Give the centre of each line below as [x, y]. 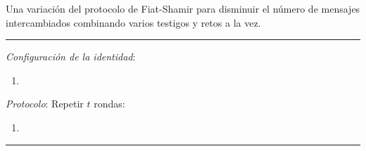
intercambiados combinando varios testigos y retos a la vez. [133, 22]
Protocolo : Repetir [45, 104]
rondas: [109, 104]
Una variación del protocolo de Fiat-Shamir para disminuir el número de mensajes [183, 8]
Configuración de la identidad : [71, 57]
